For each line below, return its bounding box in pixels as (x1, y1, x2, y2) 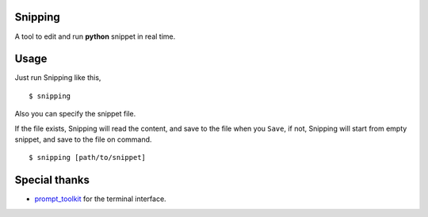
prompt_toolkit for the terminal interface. (34, 194, 166, 204)
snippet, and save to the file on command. (14, 135, 152, 144)
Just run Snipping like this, (14, 73, 101, 82)
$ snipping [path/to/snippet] (29, 153, 147, 162)
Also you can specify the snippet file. (14, 109, 136, 119)
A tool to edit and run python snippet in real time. (14, 32, 176, 41)
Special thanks (14, 173, 90, 187)
